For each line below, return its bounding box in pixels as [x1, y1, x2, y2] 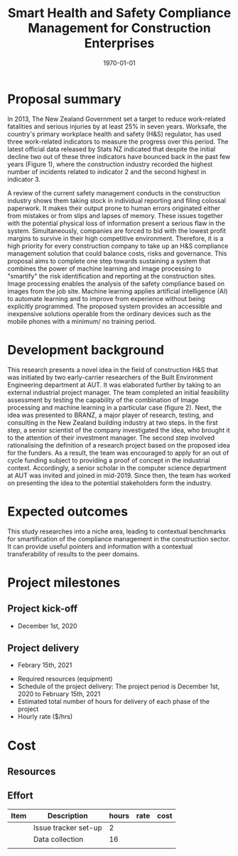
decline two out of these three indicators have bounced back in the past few [7, 152, 231, 161]
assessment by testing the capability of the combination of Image [7, 396, 199, 404]
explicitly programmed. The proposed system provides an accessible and [7, 302, 222, 310]
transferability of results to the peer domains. [7, 549, 140, 558]
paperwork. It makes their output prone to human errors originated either [7, 204, 221, 212]
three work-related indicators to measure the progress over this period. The [7, 137, 229, 146]
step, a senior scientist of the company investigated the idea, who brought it [7, 426, 230, 434]
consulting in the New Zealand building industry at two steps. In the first [7, 418, 218, 427]
